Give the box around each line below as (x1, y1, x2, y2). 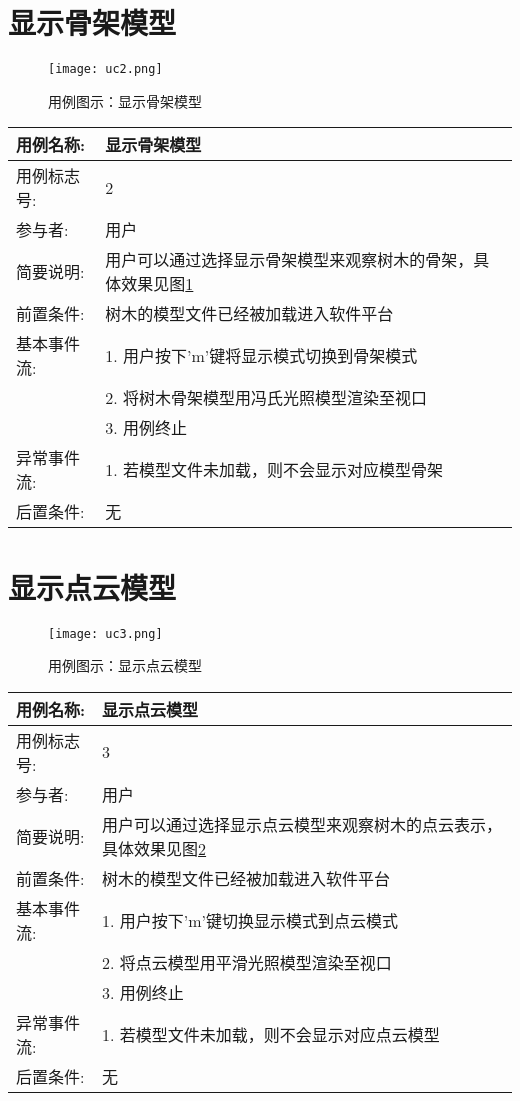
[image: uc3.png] (48, 626, 163, 641)
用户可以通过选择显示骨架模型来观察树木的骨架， (105, 248, 474, 272)
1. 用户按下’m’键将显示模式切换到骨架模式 (105, 344, 418, 368)
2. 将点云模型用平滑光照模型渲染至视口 (102, 950, 392, 974)
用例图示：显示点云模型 (48, 655, 202, 676)
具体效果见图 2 (102, 836, 207, 860)
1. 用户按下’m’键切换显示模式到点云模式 (102, 908, 399, 932)
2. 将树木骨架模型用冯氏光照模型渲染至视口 (105, 386, 428, 410)
